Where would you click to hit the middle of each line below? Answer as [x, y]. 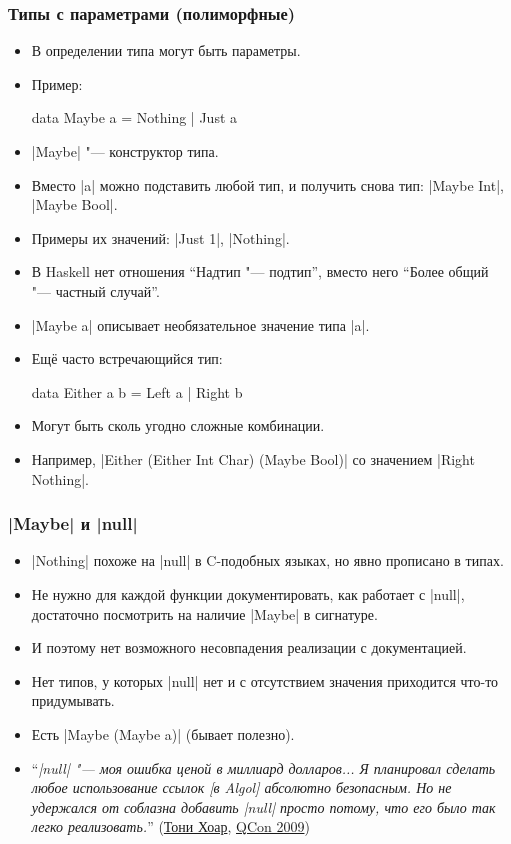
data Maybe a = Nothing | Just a [134, 117]
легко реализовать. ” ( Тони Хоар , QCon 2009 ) [170, 826]
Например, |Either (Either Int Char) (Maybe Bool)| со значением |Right [253, 458]
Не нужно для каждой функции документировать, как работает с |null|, [248, 593]
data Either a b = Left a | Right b [137, 391]
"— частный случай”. [95, 290]
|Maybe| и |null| [73, 523]
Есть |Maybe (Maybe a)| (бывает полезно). [163, 733]
